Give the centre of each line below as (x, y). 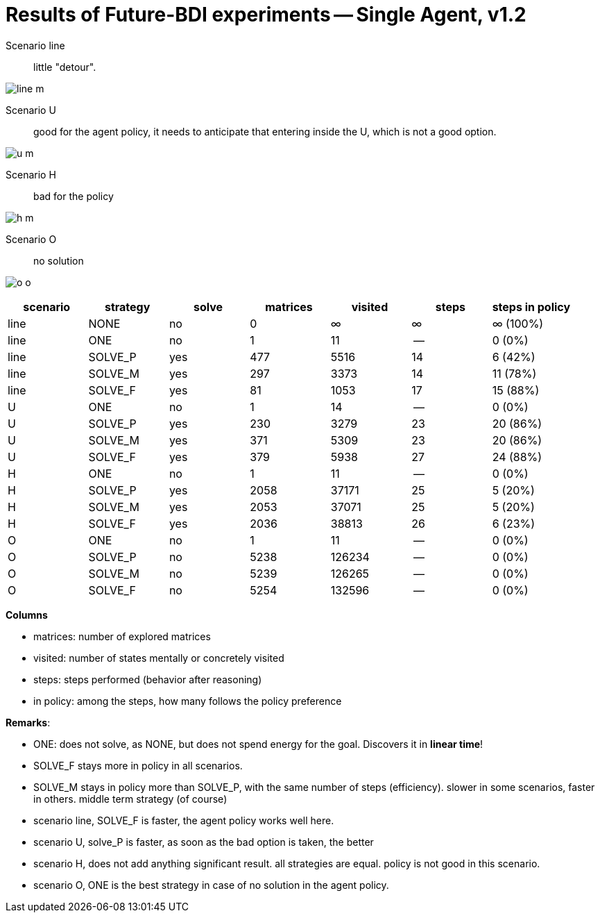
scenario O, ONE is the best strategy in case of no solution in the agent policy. (211, 885)
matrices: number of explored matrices (122, 636)
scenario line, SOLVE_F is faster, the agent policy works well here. (184, 820)
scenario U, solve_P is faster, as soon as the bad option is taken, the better (204, 842)
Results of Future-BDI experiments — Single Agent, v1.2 (266, 15)
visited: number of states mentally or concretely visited (159, 658)
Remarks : (28, 722)
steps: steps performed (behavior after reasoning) (148, 679)
